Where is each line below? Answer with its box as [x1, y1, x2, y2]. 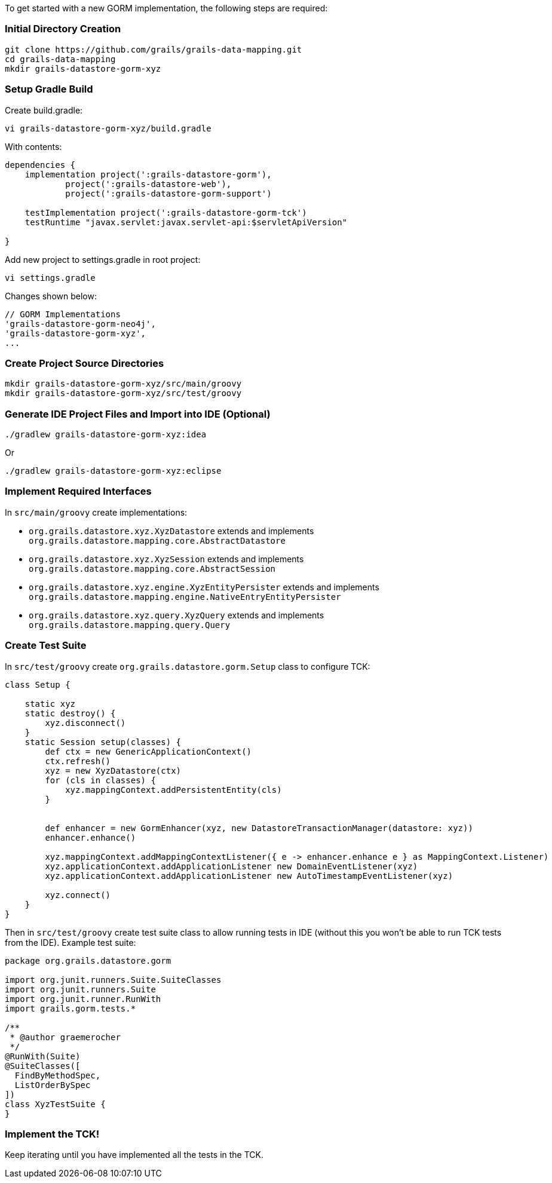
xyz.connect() [45, 890, 111, 900]
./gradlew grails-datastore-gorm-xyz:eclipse [5, 466, 222, 476]
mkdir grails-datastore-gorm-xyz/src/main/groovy [5, 379, 242, 389]
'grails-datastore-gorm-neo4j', [5, 318, 156, 329]
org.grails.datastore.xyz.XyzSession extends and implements [29, 553, 304, 564]
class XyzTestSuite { [5, 1099, 106, 1109]
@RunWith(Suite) [5, 1051, 81, 1061]
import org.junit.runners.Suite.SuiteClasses [5, 974, 222, 985]
